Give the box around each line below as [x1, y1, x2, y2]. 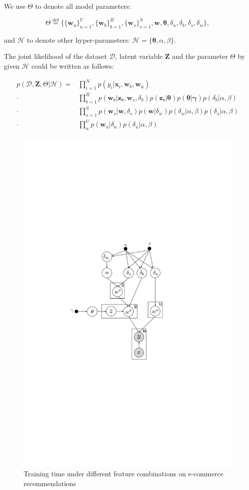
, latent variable [115, 51, 163, 61]
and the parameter [172, 51, 228, 61]
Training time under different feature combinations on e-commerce [24, 468, 223, 479]
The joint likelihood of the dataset [4, 51, 107, 61]
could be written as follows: [31, 61, 114, 71]
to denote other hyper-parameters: [27, 34, 130, 45]
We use [4, 1, 26, 11]
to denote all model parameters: [35, 1, 131, 11]
